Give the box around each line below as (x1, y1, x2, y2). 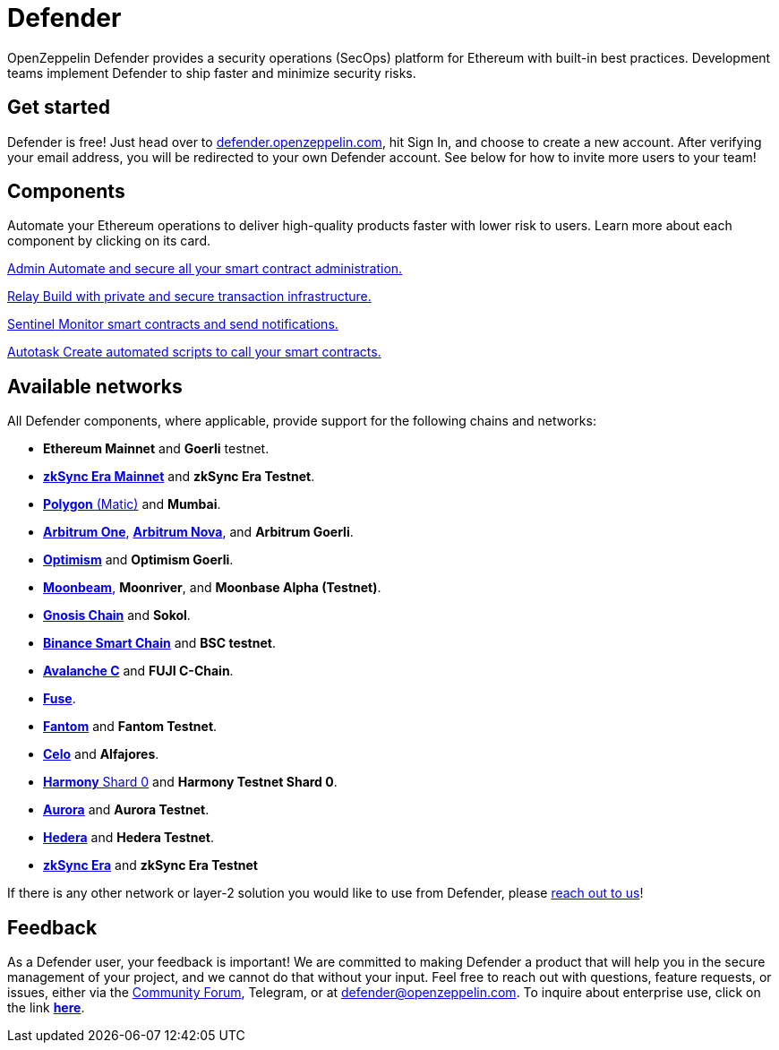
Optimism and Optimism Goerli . (43, 552, 234, 568)
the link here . (7, 1000, 85, 1016)
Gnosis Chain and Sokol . (43, 607, 191, 624)
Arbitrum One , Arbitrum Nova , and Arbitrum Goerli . (43, 524, 354, 540)
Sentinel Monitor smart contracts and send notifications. (7, 316, 338, 332)
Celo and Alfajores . (43, 746, 159, 762)
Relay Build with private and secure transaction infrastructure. (7, 288, 372, 305)
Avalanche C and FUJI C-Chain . (43, 663, 234, 679)
